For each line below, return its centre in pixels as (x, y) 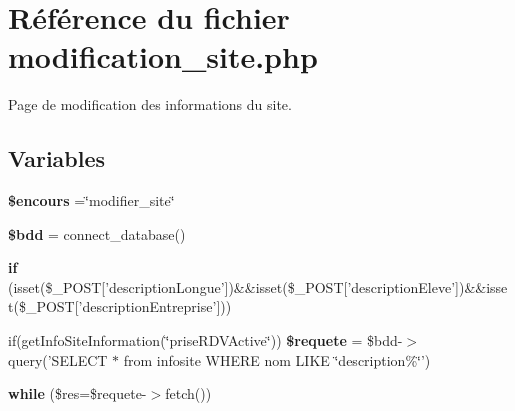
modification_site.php (163, 56)
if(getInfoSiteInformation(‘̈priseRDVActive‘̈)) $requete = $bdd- (205, 340)
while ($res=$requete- (77, 393)
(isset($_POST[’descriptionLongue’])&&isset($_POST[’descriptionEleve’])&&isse (258, 286)
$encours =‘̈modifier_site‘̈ (91, 200)
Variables (57, 158)
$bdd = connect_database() (97, 233)
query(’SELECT (58, 359)
